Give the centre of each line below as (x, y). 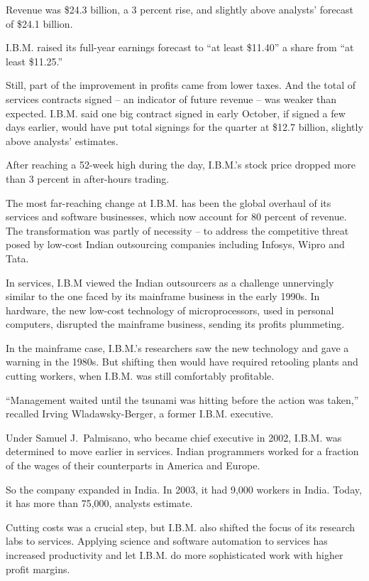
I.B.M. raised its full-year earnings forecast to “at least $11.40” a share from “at (180, 47)
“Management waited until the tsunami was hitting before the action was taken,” (182, 399)
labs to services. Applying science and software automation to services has (167, 541)
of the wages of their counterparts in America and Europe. (133, 465)
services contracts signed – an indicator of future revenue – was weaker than (171, 98)
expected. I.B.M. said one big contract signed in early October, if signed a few (176, 113)
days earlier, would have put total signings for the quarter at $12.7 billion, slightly (184, 127)
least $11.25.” (34, 61)
